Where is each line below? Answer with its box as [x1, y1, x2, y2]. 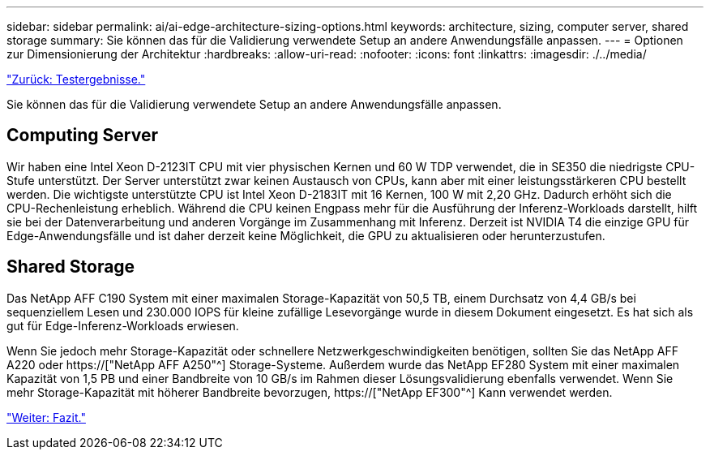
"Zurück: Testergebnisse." [6, 72, 146, 86]
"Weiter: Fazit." [6, 410, 86, 424]
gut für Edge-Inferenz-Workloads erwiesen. [6, 318, 239, 333]
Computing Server [6, 125, 159, 146]
